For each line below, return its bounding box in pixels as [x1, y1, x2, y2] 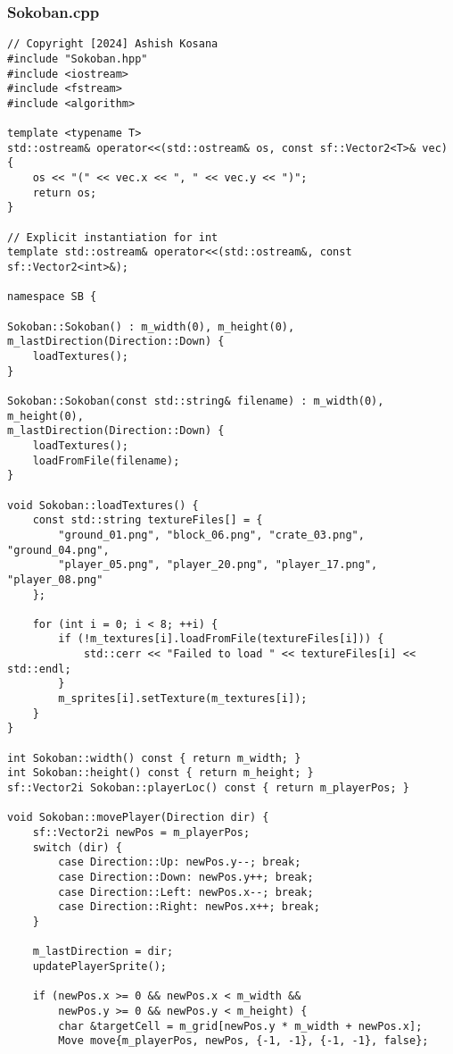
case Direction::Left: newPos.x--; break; [58, 885, 314, 899]
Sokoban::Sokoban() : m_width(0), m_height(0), [7, 320, 295, 333]
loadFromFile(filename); [32, 454, 180, 467]
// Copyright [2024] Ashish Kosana [7, 38, 218, 51]
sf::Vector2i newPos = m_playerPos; [32, 826, 251, 839]
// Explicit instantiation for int [7, 230, 218, 244]
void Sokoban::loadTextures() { [7, 498, 199, 512]
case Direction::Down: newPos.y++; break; [58, 870, 314, 883]
